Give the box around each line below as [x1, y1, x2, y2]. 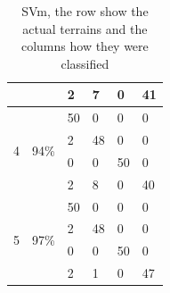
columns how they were [20, 37, 149, 55]
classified [61, 54, 109, 72]
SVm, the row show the [21, 2, 149, 20]
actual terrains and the [22, 19, 148, 38]
